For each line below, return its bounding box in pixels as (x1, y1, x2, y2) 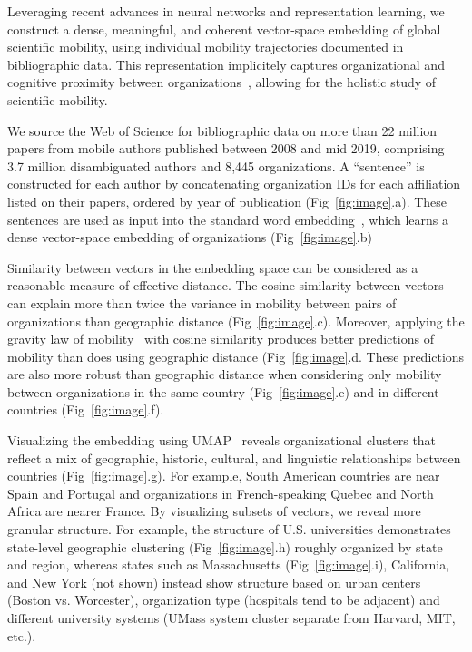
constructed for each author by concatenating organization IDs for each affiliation (7, 174, 461, 193)
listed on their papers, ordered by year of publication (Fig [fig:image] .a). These (7, 191, 447, 210)
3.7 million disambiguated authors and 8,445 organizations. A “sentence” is (7, 156, 425, 175)
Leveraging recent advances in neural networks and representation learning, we (7, 2, 445, 20)
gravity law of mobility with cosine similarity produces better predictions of (7, 329, 434, 348)
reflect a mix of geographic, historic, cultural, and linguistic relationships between (7, 448, 461, 467)
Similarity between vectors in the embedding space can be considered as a (7, 258, 418, 277)
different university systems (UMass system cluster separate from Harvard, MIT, (7, 608, 456, 627)
